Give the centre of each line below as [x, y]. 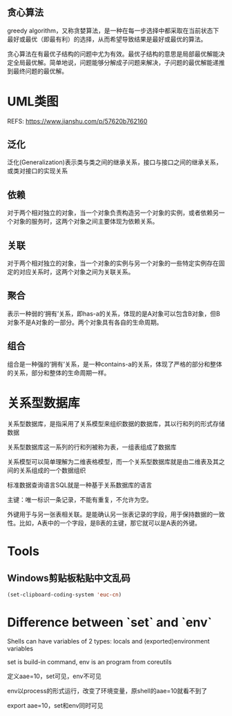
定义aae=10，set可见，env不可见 [54, 676]
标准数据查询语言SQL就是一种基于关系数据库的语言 [80, 485]
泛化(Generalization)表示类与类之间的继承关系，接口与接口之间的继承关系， [115, 162]
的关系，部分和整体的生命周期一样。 [59, 372]
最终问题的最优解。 [40, 71]
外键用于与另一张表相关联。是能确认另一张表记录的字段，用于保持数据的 [110, 514]
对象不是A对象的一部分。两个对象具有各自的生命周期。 [85, 322]
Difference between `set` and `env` [110, 622]
